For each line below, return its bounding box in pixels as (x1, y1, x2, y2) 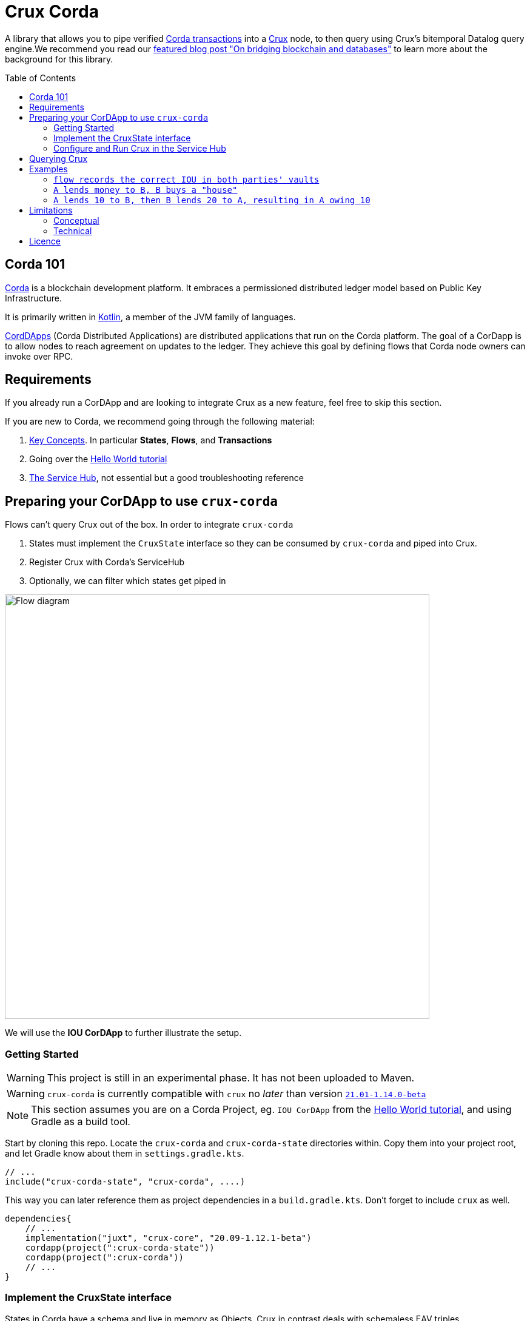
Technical (53, 225, 92, 236)
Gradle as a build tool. (31, 1115, 130, 1128)
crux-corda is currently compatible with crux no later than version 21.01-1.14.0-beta (47, 1087, 426, 1100)
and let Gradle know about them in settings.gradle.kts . (5, 1148, 244, 1159)
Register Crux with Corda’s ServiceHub (29, 557, 185, 568)
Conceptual (53, 215, 99, 226)
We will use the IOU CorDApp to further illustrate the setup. (5, 1027, 242, 1038)
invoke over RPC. (5, 351, 73, 361)
